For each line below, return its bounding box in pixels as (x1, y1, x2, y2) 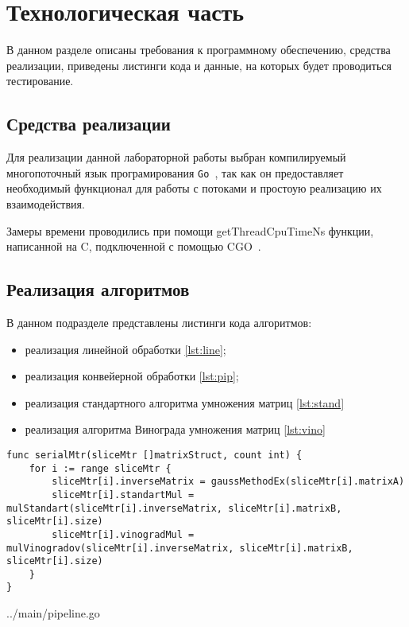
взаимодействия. (6, 195, 85, 212)
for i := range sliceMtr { (29, 462, 172, 474)
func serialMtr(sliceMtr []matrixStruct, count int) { (6, 449, 303, 461)
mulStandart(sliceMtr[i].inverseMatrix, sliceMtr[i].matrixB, (6, 502, 342, 514)
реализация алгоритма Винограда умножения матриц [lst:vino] (25, 421, 326, 438)
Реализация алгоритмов (6, 277, 190, 302)
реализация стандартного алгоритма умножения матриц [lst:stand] (25, 394, 345, 411)
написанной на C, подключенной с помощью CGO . (6, 238, 261, 255)
